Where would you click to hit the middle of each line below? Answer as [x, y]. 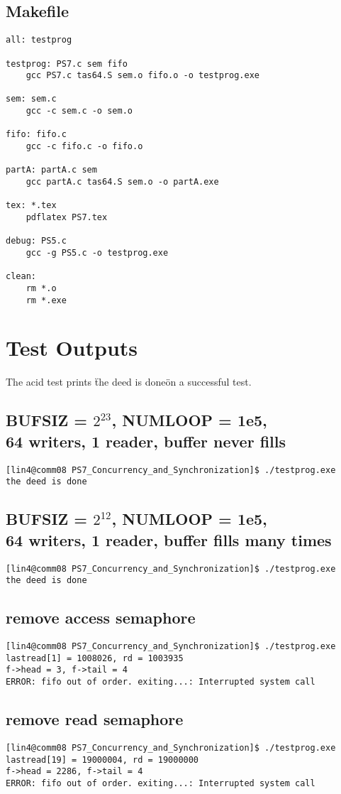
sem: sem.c [31, 99]
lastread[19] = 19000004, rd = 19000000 [102, 760]
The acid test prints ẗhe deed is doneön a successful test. [129, 382]
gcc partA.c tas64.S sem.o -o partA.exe [122, 182]
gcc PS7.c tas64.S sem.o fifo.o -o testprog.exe [142, 76]
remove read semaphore [95, 719]
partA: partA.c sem [51, 170]
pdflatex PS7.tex [67, 218]
